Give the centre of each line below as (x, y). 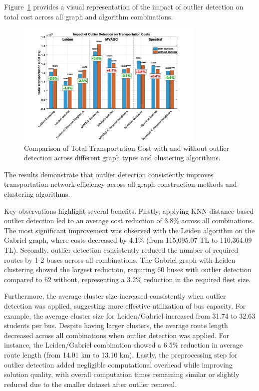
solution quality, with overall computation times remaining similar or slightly (122, 374)
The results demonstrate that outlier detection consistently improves (109, 174)
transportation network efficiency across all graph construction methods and (121, 184)
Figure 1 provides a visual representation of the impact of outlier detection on (124, 6)
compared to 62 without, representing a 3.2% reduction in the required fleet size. (128, 279)
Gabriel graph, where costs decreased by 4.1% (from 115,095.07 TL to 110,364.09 (128, 240)
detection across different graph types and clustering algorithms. (122, 158)
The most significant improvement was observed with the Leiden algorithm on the (129, 230)
